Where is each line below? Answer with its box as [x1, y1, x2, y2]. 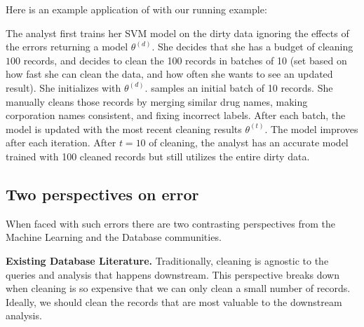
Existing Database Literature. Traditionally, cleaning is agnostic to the [6, 253, 329, 267]
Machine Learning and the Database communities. [6, 230, 222, 244]
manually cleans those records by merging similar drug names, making [6, 94, 308, 109]
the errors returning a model [6, 39, 128, 54]
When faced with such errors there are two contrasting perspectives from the [6, 216, 336, 230]
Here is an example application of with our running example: [6, 2, 267, 16]
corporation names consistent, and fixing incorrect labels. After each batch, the [6, 108, 346, 123]
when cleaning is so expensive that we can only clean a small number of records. [6, 281, 351, 295]
